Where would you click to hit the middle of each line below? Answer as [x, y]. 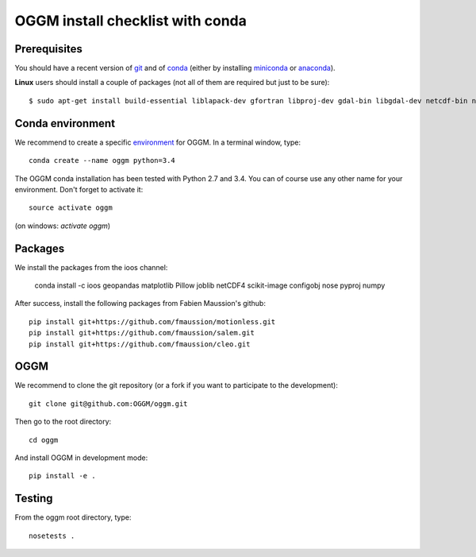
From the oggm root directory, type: [73, 517]
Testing [34, 499]
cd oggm [44, 440]
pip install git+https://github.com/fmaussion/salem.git [142, 333]
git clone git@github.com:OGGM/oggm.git [108, 404]
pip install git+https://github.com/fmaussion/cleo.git [140, 344]
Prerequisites [48, 49]
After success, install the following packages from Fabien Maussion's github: [140, 304]
